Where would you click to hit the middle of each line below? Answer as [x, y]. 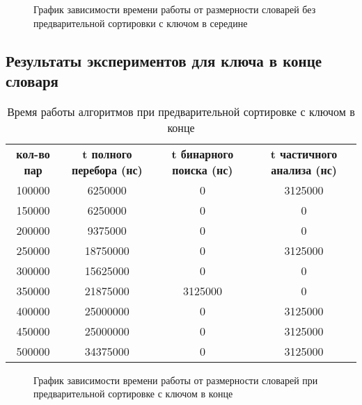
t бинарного [203, 154]
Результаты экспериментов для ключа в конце [164, 60]
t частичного [304, 154]
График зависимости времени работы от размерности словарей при [176, 380]
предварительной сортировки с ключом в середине [141, 23]
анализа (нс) [304, 170]
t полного [107, 154]
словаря [32, 80]
